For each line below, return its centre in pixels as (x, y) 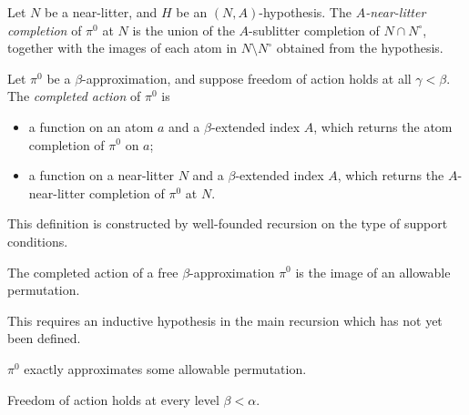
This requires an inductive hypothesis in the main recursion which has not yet (225, 320)
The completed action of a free (93, 272)
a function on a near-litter (101, 175)
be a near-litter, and (101, 12)
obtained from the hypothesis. (360, 48)
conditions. (38, 241)
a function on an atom (91, 126)
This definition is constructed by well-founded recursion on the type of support (228, 223)
